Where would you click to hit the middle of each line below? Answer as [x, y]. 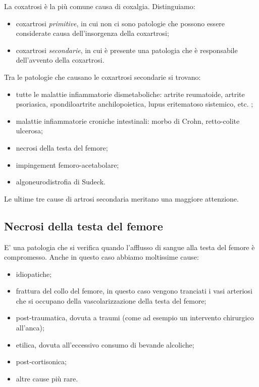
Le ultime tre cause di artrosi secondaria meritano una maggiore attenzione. [121, 198]
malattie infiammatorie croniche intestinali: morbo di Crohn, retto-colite [128, 120]
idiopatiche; [34, 274]
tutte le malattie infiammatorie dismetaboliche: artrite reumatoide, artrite [130, 94]
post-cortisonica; [41, 361]
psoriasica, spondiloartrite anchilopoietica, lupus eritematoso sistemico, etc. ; [135, 104]
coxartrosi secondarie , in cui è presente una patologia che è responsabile [127, 50]
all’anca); [30, 328]
